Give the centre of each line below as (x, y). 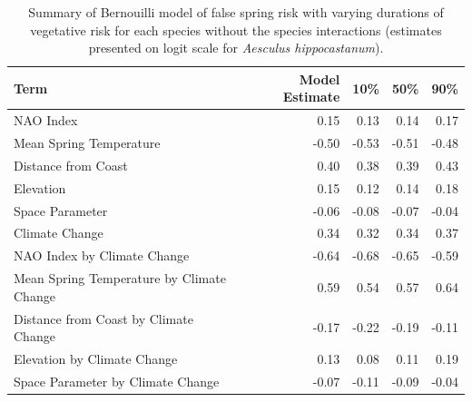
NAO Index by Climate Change (102, 255)
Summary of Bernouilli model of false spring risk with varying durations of (236, 12)
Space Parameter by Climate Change (117, 381)
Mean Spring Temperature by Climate (120, 278)
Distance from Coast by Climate (103, 318)
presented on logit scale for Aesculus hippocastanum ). (236, 48)
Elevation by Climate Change (96, 358)
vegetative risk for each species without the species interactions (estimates (236, 29)
